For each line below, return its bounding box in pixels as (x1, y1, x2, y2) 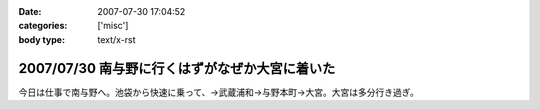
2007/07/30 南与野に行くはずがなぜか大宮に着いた (18, 60, 336, 77)
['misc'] (97, 20, 129, 32)
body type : (18, 33, 65, 45)
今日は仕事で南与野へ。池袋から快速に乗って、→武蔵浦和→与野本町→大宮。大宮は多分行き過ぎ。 (18, 86, 419, 98)
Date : (18, 6, 42, 17)
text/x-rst (97, 33, 136, 45)
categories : (18, 20, 68, 32)
